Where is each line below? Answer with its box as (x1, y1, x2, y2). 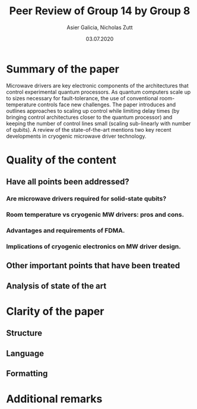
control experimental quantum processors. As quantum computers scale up (6, 88, 191, 96)
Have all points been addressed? (6, 177, 129, 187)
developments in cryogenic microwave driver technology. (6, 132, 147, 139)
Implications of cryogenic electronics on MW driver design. (6, 242, 181, 251)
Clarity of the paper (6, 305, 104, 318)
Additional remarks (6, 392, 103, 406)
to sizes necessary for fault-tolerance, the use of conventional (6, 94, 158, 102)
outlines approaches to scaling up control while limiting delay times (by (6, 107, 180, 114)
